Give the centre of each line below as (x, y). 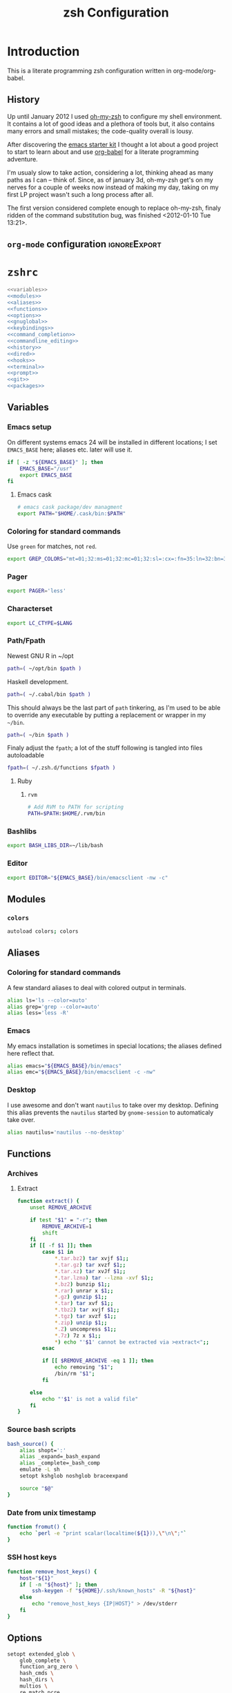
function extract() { (48, 1201)
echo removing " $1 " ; (84, 1367)
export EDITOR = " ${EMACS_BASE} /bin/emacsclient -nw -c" (88, 878)
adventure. (22, 159)
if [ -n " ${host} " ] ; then (58, 1585)
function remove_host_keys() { (52, 1571)
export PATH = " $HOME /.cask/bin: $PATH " (71, 514)
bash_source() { (30, 1444)
